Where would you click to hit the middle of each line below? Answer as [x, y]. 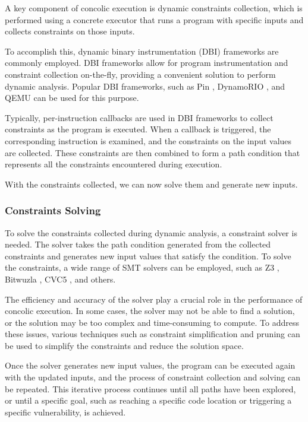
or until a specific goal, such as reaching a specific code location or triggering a [148, 400]
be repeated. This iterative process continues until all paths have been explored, [150, 388]
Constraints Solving [53, 210]
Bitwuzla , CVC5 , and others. [60, 279]
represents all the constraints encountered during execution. [114, 164]
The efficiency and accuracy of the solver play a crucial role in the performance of [154, 299]
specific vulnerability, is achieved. [65, 412]
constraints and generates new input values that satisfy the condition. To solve [148, 256]
